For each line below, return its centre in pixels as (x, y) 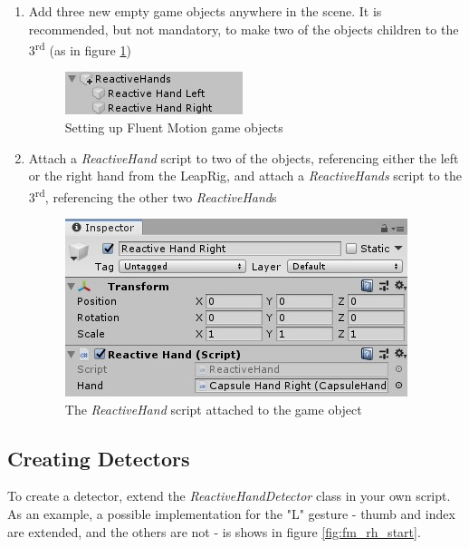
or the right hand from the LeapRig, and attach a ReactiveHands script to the (245, 176)
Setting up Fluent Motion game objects (174, 127)
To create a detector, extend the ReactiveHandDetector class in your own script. (229, 496)
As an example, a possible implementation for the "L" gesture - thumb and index (231, 514)
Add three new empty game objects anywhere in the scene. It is (205, 11)
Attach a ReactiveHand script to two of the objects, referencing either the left (244, 157)
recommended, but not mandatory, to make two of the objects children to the (244, 29)
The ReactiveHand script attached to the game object (213, 409)
